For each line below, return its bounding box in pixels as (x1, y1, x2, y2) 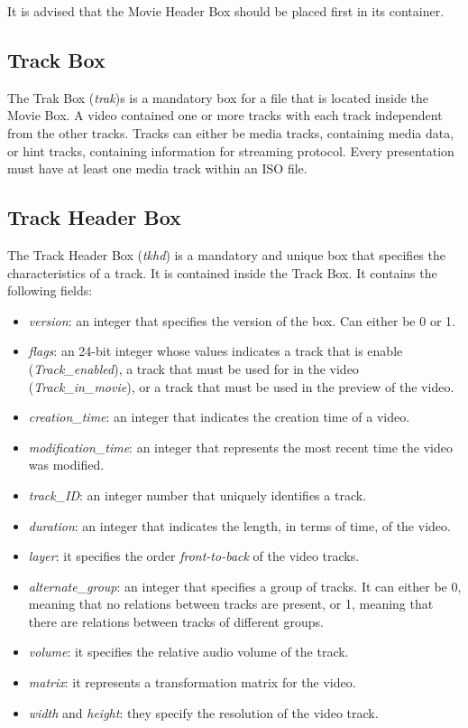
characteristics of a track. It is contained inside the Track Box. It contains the (7, 263, 437, 282)
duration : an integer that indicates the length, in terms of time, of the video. (28, 516, 451, 535)
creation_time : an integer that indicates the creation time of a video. (28, 407, 410, 426)
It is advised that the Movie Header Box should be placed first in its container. (7, 2, 445, 20)
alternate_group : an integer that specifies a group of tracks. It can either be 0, (28, 576, 462, 595)
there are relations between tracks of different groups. (28, 611, 324, 630)
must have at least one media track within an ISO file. (7, 159, 307, 178)
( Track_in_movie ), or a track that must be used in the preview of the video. (28, 377, 454, 396)
